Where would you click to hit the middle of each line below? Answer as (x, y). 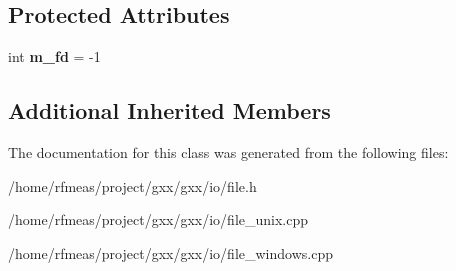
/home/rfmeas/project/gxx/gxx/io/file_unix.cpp (158, 219)
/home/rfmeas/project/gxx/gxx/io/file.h (132, 185)
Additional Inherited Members (169, 110)
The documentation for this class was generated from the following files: (228, 152)
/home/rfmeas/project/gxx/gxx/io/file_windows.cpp (170, 252)
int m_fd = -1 (54, 56)
